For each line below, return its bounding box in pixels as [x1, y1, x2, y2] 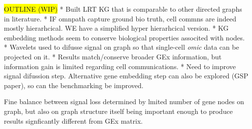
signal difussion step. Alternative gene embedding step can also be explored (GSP [4, 71, 249, 81]
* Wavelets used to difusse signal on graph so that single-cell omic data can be [4, 42, 239, 52]
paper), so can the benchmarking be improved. [4, 80, 144, 90]
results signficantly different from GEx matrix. [4, 115, 143, 126]
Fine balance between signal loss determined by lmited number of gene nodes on [4, 96, 244, 107]
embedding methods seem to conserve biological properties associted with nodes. [4, 32, 245, 42]
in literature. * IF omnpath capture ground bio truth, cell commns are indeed [4, 13, 236, 23]
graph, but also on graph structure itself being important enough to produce [4, 106, 233, 116]
